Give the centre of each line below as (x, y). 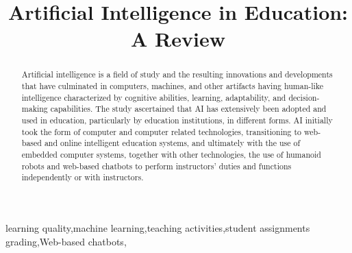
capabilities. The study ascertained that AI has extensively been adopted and (188, 109)
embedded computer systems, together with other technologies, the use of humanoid (171, 154)
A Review (178, 39)
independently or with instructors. (83, 177)
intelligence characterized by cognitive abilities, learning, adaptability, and (154, 97)
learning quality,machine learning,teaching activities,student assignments (158, 227)
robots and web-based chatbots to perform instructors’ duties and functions (156, 166)
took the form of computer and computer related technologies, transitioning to (162, 131)
